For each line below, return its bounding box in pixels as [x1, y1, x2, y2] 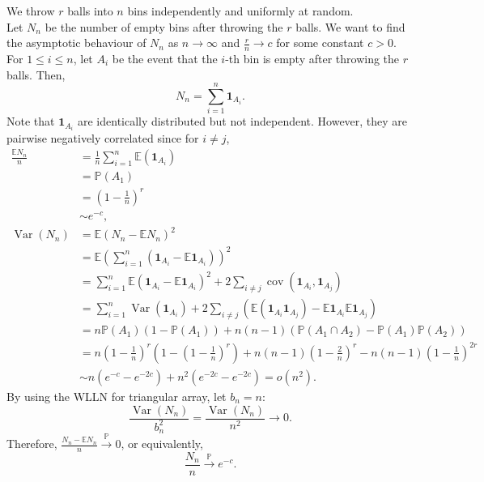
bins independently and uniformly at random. [127, 2, 354, 19]
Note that [6, 113, 55, 130]
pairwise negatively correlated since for [6, 130, 199, 147]
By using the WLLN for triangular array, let [6, 387, 227, 404]
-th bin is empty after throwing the [225, 50, 400, 67]
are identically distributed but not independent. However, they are [78, 113, 408, 130]
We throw [6, 2, 55, 19]
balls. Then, [6, 66, 66, 83]
